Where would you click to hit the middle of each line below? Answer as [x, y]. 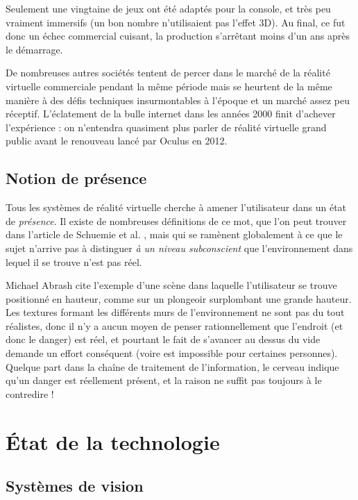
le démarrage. [34, 49]
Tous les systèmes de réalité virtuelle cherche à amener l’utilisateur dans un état [176, 207]
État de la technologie [113, 441]
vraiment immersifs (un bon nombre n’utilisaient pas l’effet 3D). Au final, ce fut [176, 22]
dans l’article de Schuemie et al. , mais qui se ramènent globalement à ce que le [174, 234]
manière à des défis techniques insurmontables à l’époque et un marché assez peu [178, 100]
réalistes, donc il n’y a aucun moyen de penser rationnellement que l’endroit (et [174, 325]
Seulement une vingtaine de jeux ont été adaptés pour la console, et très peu [168, 8]
